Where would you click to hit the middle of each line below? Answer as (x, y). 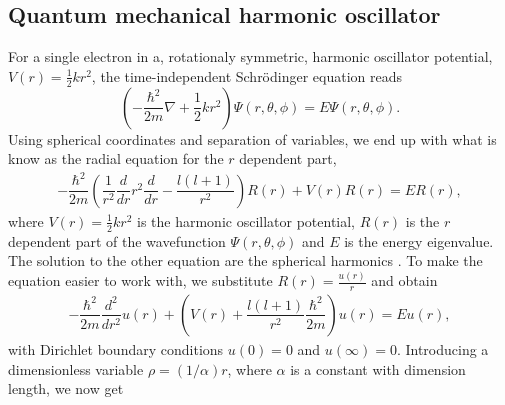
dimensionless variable (76, 368)
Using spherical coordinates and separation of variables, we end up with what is (252, 138)
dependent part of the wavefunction (117, 240)
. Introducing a (442, 349)
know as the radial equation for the (116, 158)
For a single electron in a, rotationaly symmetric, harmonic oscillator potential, (250, 56)
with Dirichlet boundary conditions (116, 349)
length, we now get (66, 388)
